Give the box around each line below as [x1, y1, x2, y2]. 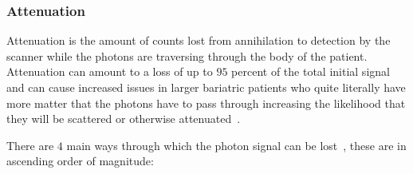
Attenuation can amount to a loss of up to [6, 63, 213, 80]
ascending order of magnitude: [6, 152, 154, 169]
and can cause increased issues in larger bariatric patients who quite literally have [6, 79, 406, 95]
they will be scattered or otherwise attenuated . [6, 110, 241, 127]
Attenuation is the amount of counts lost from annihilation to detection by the [6, 32, 391, 49]
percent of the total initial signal [231, 63, 390, 80]
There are [6, 136, 54, 153]
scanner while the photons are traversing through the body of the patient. [6, 47, 368, 64]
